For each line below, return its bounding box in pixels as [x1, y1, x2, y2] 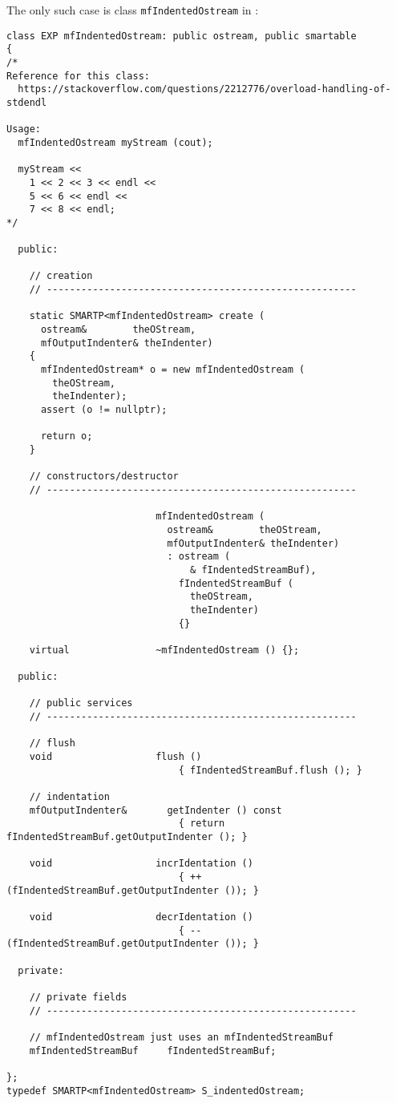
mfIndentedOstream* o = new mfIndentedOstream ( [40, 364, 305, 376]
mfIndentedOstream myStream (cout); [18, 136, 213, 148]
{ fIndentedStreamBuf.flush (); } [178, 764, 362, 776]
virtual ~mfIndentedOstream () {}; [29, 644, 300, 656]
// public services [29, 697, 133, 709]
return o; [40, 430, 93, 442]
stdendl [6, 96, 47, 108]
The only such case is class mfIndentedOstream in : [6, 2, 259, 18]
